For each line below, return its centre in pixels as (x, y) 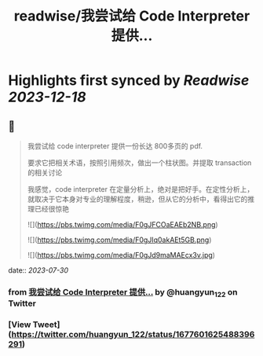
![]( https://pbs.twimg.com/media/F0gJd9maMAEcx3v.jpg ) (121, 255)
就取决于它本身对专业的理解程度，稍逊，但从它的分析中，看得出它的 (137, 199)
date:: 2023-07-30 (38, 270)
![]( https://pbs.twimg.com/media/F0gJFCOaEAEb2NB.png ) (122, 224)
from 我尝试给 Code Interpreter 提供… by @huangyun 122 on (123, 293)
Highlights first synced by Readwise (129, 81)
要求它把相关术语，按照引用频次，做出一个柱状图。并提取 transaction (139, 163)
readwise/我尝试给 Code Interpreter (132, 16)
